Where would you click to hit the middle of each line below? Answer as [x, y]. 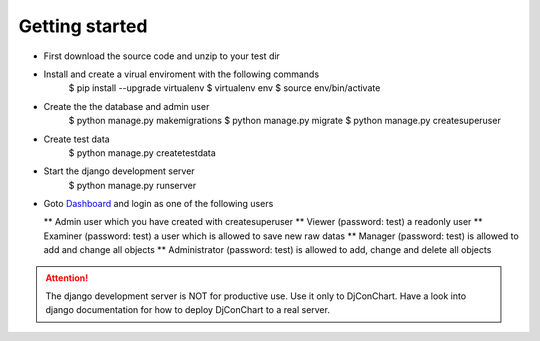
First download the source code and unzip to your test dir [161, 56]
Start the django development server [119, 171]
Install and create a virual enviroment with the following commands [181, 74]
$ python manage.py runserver [132, 185]
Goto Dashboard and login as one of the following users [158, 204]
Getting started [83, 26]
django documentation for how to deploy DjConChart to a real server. [187, 310]
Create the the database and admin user [126, 106]
